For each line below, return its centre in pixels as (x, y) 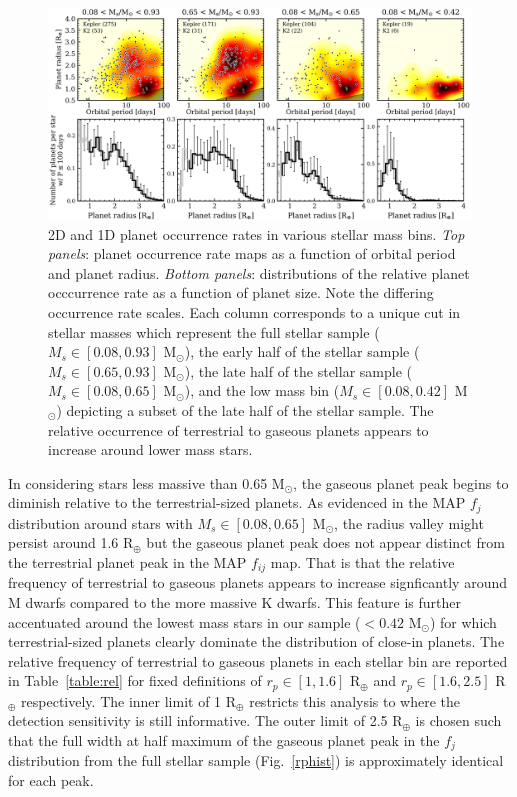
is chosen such (458, 720)
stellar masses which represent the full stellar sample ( (214, 331)
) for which (463, 621)
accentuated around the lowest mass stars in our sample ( (184, 621)
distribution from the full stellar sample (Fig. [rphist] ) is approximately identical (256, 760)
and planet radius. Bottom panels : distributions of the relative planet (259, 272)
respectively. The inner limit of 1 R (129, 700)
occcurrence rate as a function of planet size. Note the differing (241, 292)
